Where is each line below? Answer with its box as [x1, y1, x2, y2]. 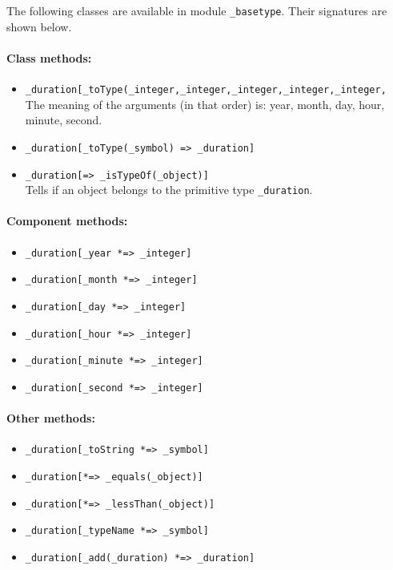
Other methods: [6, 410, 95, 426]
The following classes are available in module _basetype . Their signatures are [6, 2, 387, 18]
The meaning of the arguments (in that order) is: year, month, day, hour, [25, 95, 385, 112]
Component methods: [6, 212, 128, 229]
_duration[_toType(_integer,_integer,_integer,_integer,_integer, [25, 84, 387, 96]
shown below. [6, 18, 72, 34]
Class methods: [6, 49, 92, 66]
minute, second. [25, 111, 102, 128]
